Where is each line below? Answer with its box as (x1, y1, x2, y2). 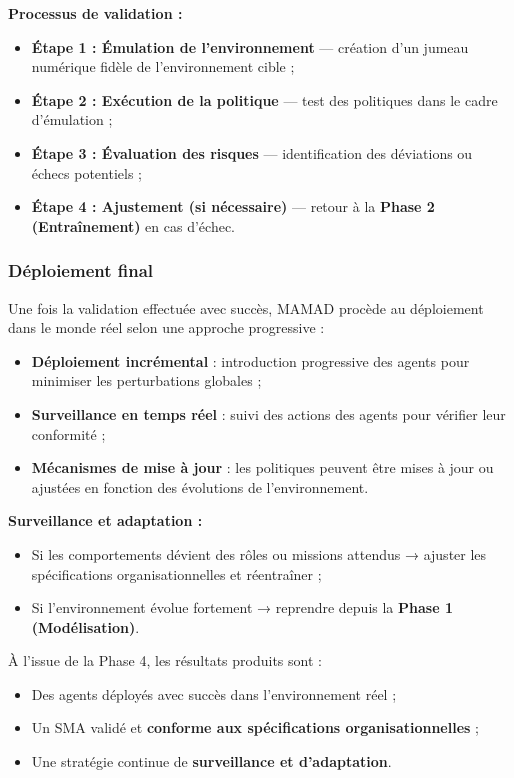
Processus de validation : (8, 3, 183, 23)
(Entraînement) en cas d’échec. (31, 215, 235, 236)
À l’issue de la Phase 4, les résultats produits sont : (8, 650, 322, 671)
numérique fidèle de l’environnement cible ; (31, 56, 295, 77)
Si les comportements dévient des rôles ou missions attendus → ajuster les (31, 543, 487, 564)
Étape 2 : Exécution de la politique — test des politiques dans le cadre (31, 89, 498, 110)
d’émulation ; (31, 109, 113, 130)
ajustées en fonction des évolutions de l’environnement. (31, 476, 369, 497)
